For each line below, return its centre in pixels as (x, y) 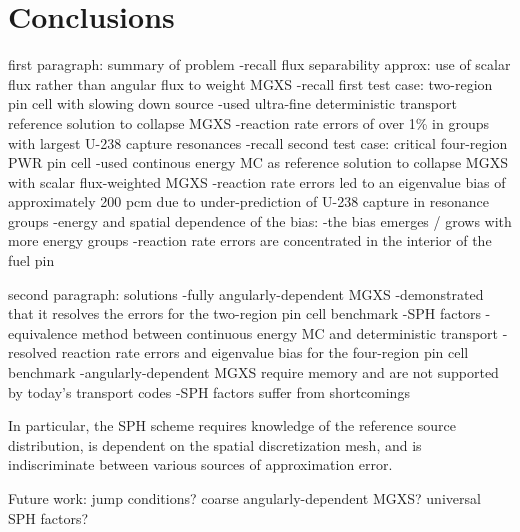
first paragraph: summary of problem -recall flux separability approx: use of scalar (259, 64)
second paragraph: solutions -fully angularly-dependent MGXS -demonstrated (246, 293)
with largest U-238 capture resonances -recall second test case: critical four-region (258, 142)
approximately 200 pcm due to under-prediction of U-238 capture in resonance (248, 201)
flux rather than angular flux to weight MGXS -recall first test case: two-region (250, 83)
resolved (33, 352)
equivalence (43, 332)
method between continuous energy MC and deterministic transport (289, 332)
